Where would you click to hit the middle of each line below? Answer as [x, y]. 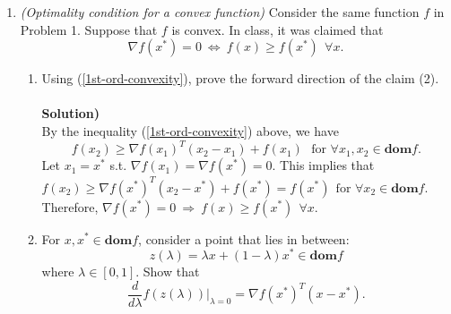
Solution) [70, 113]
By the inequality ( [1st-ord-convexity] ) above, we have [190, 130]
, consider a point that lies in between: [244, 238]
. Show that [168, 272]
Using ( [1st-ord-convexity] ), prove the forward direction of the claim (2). [240, 78]
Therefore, [70, 206]
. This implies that [323, 165]
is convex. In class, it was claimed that [278, 29]
